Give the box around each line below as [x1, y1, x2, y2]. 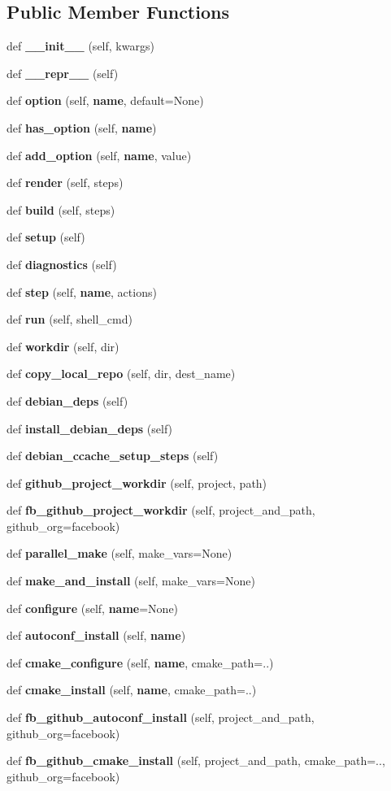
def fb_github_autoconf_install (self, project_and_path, [7, 709, 315, 726]
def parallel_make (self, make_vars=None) [7, 545, 232, 562]
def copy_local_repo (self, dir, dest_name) [7, 365, 236, 382]
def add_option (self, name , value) [7, 146, 192, 163]
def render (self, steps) [7, 174, 124, 191]
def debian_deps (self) [7, 392, 128, 409]
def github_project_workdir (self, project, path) [7, 474, 267, 491]
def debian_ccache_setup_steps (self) [7, 447, 219, 464]
